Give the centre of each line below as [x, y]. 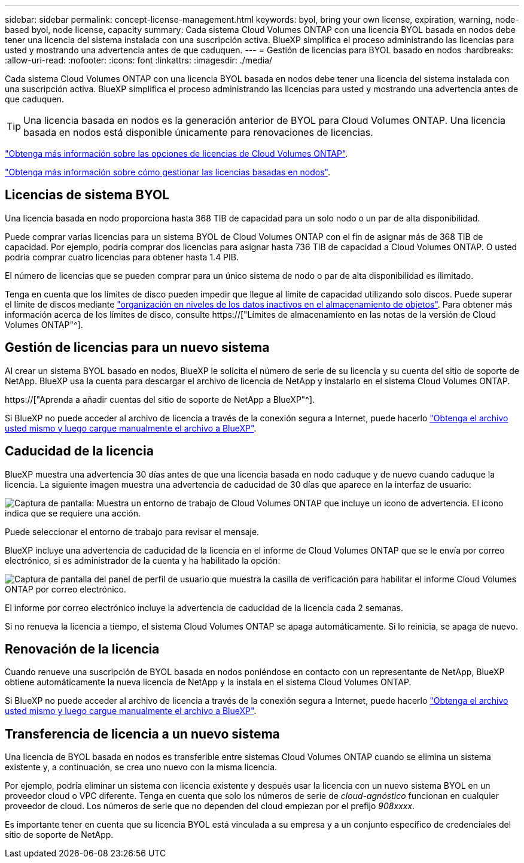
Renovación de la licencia [82, 649]
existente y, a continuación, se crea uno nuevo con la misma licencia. [141, 767]
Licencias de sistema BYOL [87, 195]
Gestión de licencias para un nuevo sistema [137, 348]
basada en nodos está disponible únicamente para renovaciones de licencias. [198, 132]
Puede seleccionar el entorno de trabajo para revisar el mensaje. [132, 531]
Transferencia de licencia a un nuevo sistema [142, 734]
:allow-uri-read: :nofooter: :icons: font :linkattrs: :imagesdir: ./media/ [139, 60]
